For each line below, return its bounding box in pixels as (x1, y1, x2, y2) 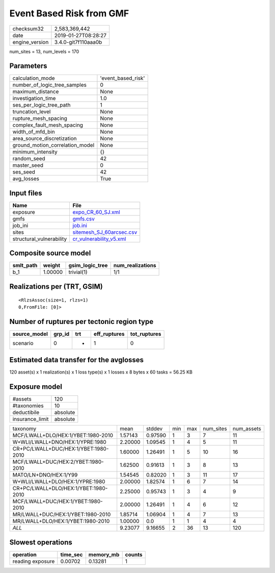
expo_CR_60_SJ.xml (72, 208, 121, 215)
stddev (146, 425, 163, 432)
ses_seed (12, 168, 36, 176)
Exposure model (9, 383, 62, 391)
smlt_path (12, 262, 38, 269)
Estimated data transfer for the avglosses (9, 356, 144, 364)
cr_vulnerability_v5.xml (72, 235, 126, 242)
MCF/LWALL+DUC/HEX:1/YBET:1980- (12, 498, 103, 505)
